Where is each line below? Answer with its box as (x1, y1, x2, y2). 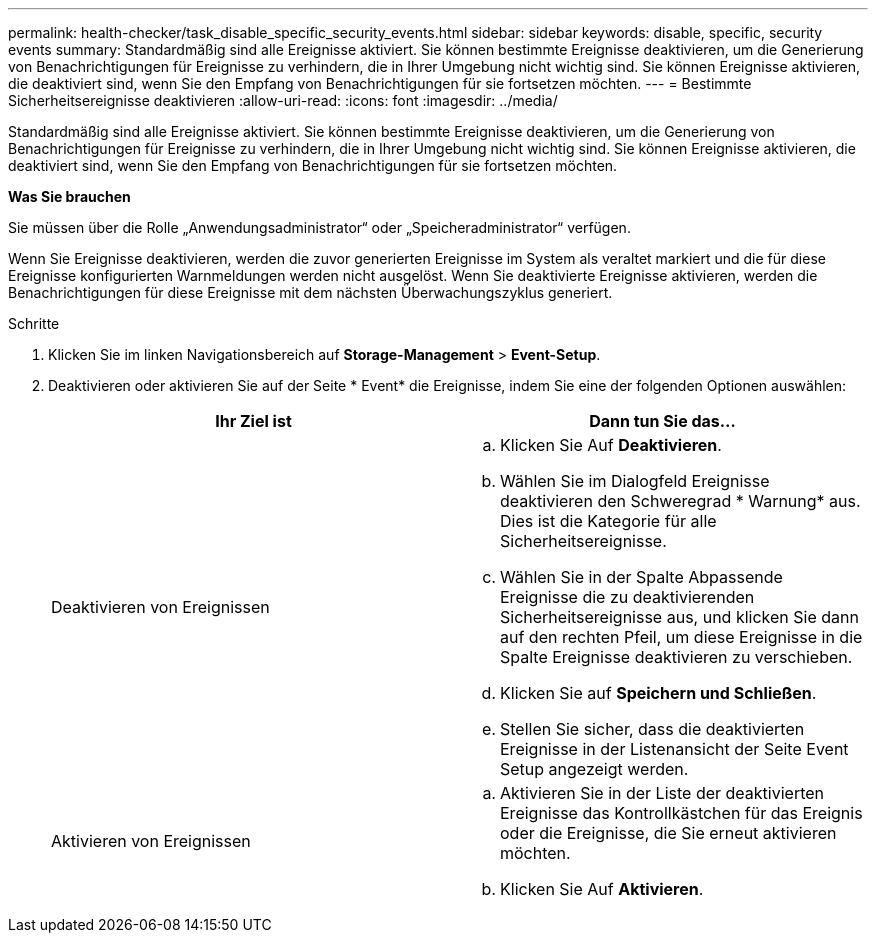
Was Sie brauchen (8, 188, 131, 205)
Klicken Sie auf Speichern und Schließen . (500, 683, 817, 703)
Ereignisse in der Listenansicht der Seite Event (500, 739, 849, 759)
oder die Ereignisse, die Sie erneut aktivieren (500, 823, 837, 843)
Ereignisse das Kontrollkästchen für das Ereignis (500, 803, 863, 823)
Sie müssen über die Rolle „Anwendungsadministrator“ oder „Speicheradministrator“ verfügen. (8, 219, 631, 236)
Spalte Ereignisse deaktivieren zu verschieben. (500, 647, 853, 667)
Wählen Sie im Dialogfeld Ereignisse (500, 471, 770, 491)
